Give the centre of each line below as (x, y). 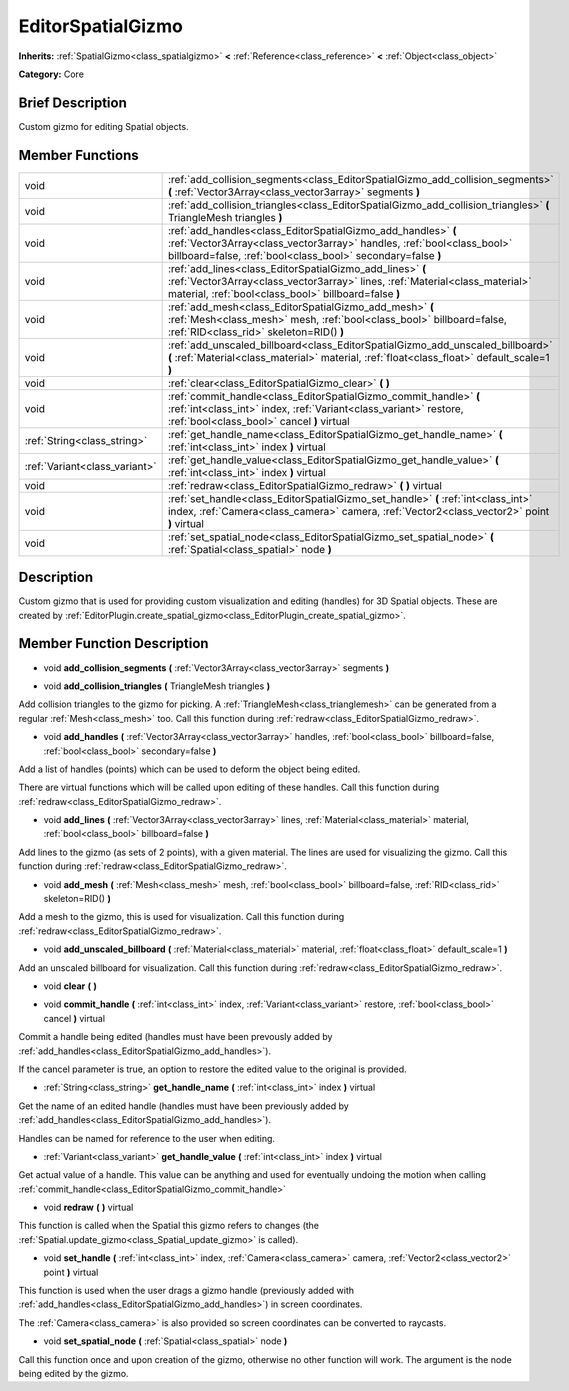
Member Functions (78, 155)
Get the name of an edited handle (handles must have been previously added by (183, 1106)
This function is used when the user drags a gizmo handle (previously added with (186, 1291)
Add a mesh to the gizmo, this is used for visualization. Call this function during (181, 917)
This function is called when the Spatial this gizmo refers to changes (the (169, 1226)
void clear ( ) (70, 986)
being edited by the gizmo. (73, 1373)
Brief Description (72, 102)
